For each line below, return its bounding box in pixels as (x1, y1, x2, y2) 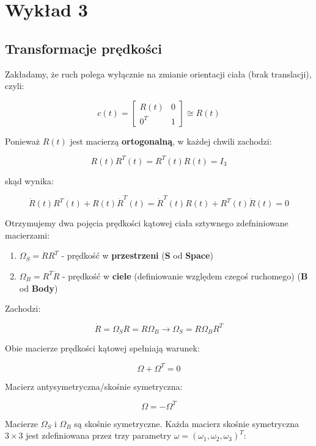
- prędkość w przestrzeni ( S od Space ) (61, 249, 213, 262)
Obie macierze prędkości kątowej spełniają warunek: (5, 342, 200, 354)
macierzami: (5, 228, 50, 241)
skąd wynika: (5, 174, 54, 187)
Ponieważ (5, 134, 40, 147)
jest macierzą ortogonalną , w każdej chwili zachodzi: (70, 134, 272, 147)
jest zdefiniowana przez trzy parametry (26, 429, 172, 442)
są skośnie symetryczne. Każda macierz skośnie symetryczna (74, 417, 299, 430)
